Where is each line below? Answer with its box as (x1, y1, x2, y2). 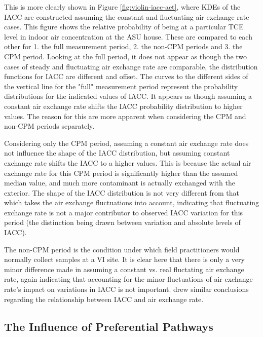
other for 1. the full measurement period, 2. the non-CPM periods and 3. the (4, 41, 243, 52)
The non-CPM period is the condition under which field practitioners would (4, 244, 240, 254)
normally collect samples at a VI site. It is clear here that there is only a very (4, 254, 245, 265)
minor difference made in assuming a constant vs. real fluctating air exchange (4, 264, 244, 274)
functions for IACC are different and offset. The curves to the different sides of (4, 71, 248, 82)
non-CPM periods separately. (4, 121, 95, 131)
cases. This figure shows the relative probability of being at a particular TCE (4, 21, 244, 32)
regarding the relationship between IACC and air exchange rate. (4, 293, 204, 304)
